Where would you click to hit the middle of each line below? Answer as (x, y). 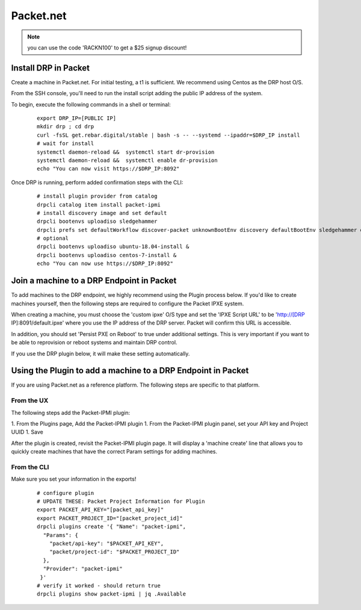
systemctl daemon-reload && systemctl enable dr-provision (127, 160)
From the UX (30, 400)
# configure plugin (66, 493)
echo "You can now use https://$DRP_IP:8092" (105, 264)
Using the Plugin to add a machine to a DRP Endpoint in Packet (130, 371)
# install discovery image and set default (102, 213)
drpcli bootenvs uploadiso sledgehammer (97, 222)
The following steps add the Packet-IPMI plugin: (71, 412)
